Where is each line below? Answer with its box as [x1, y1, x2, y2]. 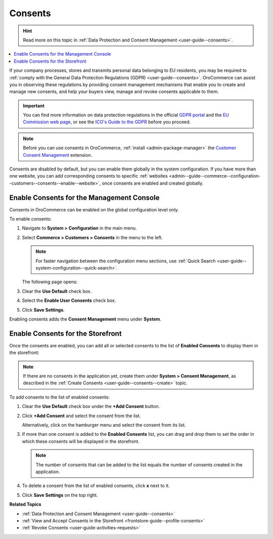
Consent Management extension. [23, 152, 92, 158]
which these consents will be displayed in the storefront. [22, 438, 140, 444]
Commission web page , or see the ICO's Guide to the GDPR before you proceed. [23, 119, 191, 125]
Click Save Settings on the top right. [22, 492, 98, 498]
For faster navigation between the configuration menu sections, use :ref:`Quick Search [35, 258, 216, 264]
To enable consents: [9, 216, 52, 222]
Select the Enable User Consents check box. [22, 297, 116, 303]
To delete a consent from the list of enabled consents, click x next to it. [22, 483, 170, 489]
